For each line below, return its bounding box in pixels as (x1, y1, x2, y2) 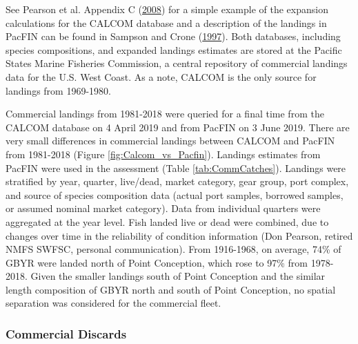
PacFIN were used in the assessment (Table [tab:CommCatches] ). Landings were (6, 160, 346, 175)
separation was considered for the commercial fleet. (6, 296, 221, 310)
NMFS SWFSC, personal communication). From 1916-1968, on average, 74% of (6, 242, 341, 256)
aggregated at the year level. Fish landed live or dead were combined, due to (6, 214, 329, 229)
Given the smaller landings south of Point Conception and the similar (30, 269, 326, 283)
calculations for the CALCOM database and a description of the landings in (6, 15, 327, 30)
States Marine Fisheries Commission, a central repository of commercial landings (6, 56, 348, 70)
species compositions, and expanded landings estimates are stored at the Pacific (6, 42, 342, 57)
